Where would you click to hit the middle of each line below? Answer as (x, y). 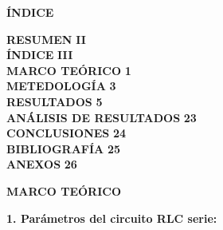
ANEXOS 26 (42, 164)
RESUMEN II (46, 39)
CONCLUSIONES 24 (67, 133)
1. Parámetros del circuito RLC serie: (112, 218)
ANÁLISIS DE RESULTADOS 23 (102, 117)
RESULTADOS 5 (55, 101)
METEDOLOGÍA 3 (61, 86)
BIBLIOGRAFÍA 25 (63, 148)
